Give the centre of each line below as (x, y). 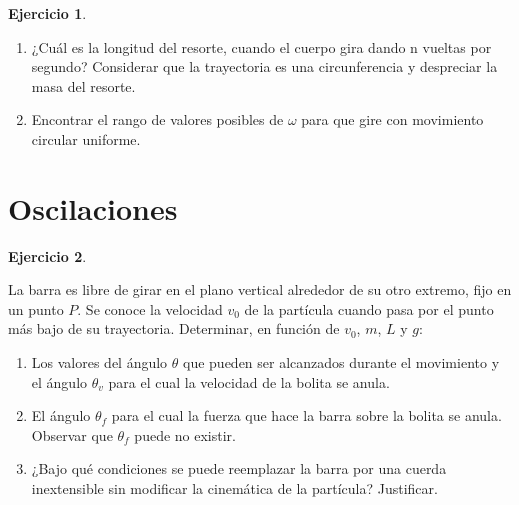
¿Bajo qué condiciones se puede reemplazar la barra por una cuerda (239, 468)
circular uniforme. (86, 138)
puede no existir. (185, 434)
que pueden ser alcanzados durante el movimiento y (341, 362)
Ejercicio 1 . (47, 13)
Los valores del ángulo (99, 362)
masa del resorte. (83, 85)
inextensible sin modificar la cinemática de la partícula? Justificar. (234, 488)
